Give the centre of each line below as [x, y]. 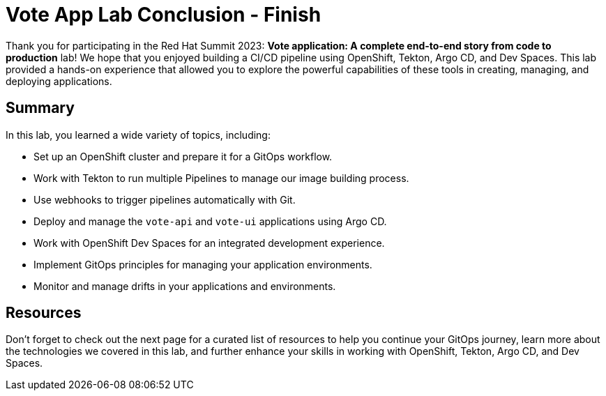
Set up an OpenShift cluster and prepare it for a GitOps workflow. [183, 156]
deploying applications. [59, 81]
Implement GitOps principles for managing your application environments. [203, 264]
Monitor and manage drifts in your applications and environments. [185, 286]
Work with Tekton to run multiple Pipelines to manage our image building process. [221, 178]
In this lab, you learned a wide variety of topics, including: [138, 135]
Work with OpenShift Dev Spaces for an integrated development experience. [209, 243]
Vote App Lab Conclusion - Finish [164, 15]
